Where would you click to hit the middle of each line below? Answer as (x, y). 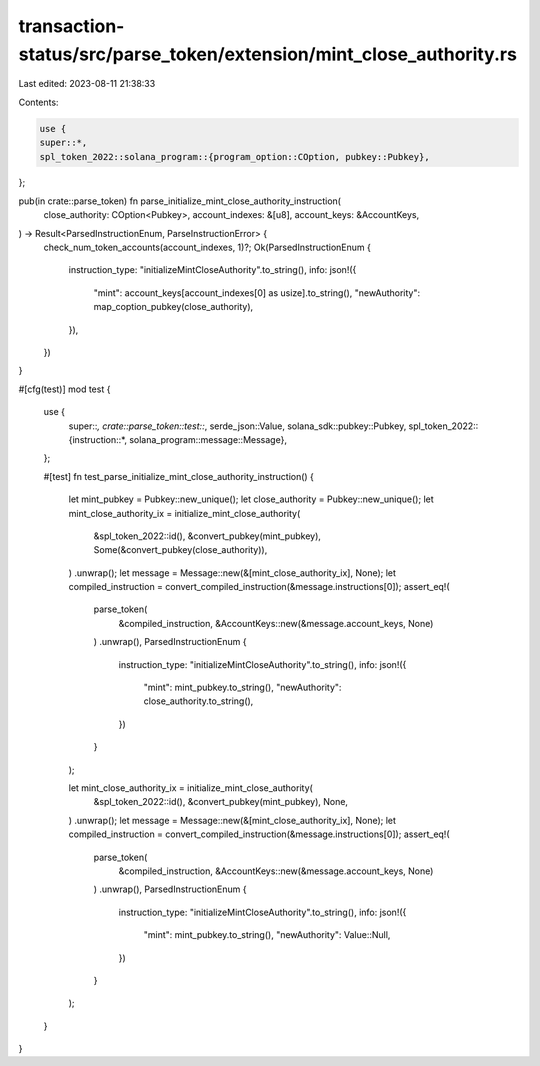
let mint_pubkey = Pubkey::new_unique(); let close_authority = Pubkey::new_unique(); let (251, 499)
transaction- (71, 26)
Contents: (38, 102)
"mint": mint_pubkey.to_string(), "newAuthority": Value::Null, (267, 935)
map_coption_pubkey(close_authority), (173, 307)
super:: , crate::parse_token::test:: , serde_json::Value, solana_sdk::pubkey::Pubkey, (237, 426)
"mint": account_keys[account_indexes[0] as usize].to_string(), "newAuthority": (256, 292)
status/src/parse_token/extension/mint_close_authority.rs (267, 54)
